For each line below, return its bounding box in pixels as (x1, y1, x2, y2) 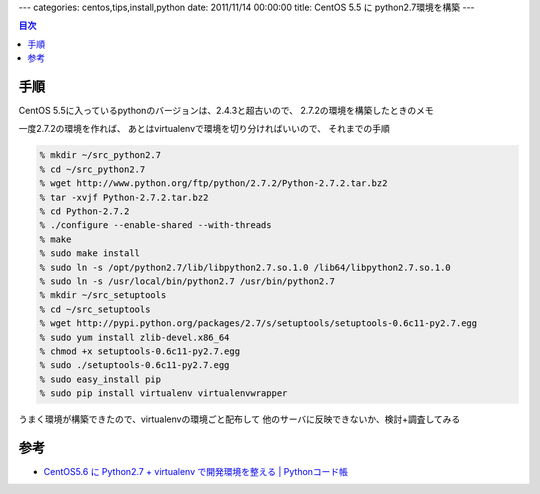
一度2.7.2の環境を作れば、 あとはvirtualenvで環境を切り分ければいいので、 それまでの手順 (18, 123, 390, 135)
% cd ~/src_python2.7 (39, 163, 146, 175)
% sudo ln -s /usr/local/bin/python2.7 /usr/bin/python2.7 (39, 275, 335, 287)
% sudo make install (39, 248, 140, 259)
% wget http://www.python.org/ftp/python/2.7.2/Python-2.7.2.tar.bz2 (39, 178, 388, 189)
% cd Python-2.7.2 (39, 206, 130, 217)
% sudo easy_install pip (39, 373, 162, 385)
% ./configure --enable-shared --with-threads (39, 220, 272, 231)
